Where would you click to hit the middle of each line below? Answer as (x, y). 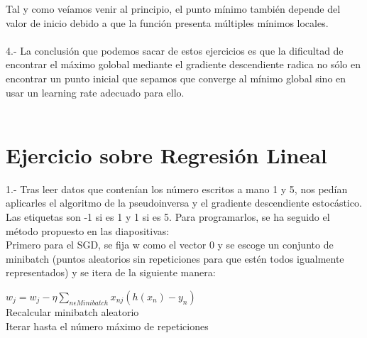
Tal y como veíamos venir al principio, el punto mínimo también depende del (173, 9)
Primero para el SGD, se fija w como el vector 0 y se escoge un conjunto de (170, 245)
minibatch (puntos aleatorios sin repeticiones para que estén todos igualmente (175, 258)
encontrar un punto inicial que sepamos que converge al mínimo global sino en (176, 78)
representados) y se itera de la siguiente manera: (111, 272)
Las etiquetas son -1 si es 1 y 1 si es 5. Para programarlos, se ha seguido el (168, 217)
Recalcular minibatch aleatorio (72, 312)
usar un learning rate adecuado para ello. (95, 92)
